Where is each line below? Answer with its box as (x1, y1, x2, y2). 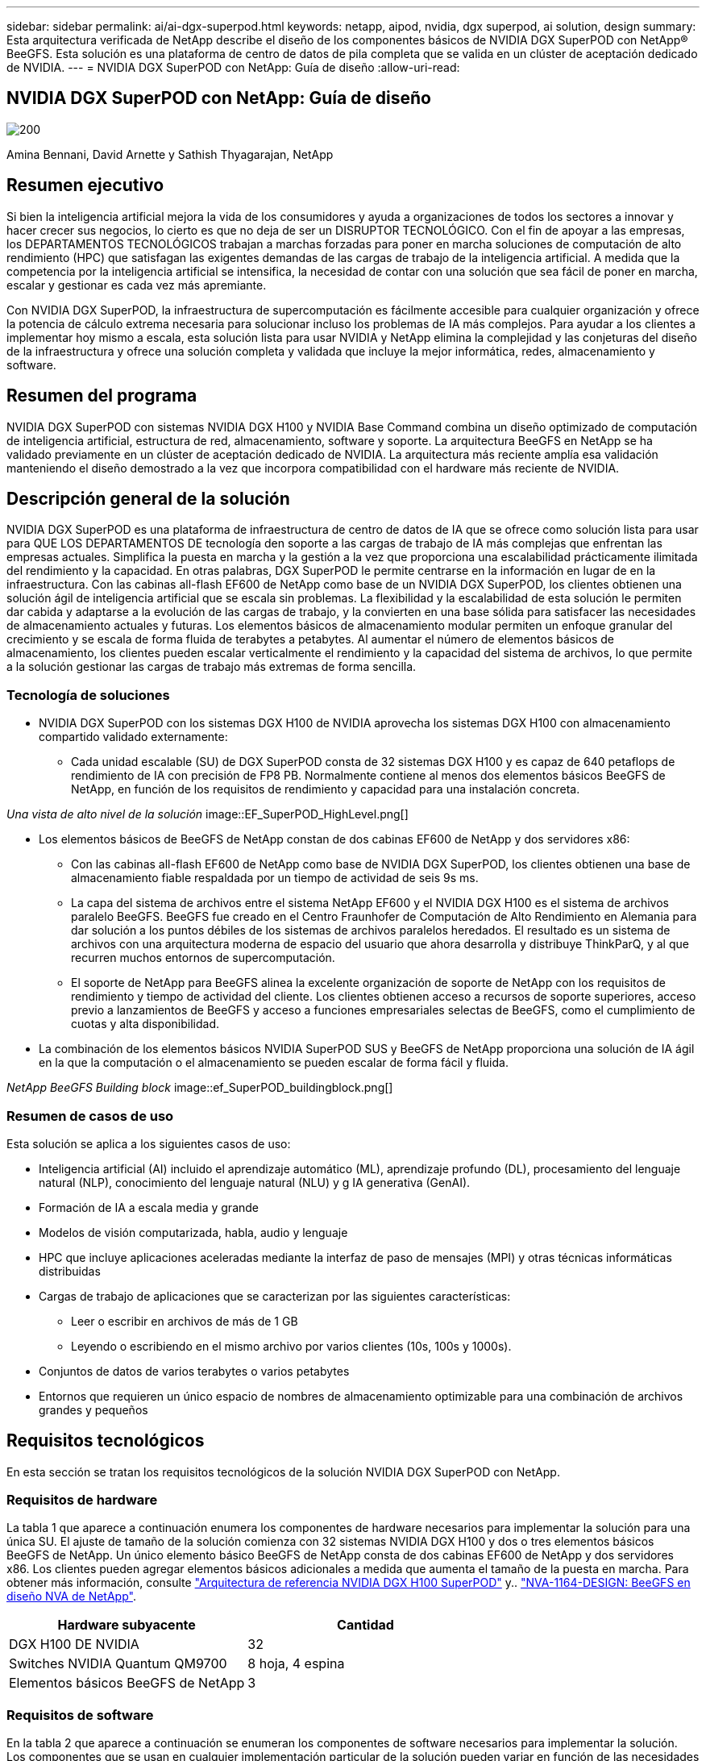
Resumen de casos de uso (6, 1107, 174, 1124)
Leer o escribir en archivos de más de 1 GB (71, 1313, 298, 1328)
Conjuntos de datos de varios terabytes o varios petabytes (39, 1363, 350, 1378)
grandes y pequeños (39, 1402, 148, 1417)
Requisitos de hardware (6, 1492, 158, 1509)
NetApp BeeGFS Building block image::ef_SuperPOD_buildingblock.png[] (6, 1080, 393, 1095)
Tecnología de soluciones (6, 686, 170, 703)
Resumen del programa (6, 385, 197, 406)
